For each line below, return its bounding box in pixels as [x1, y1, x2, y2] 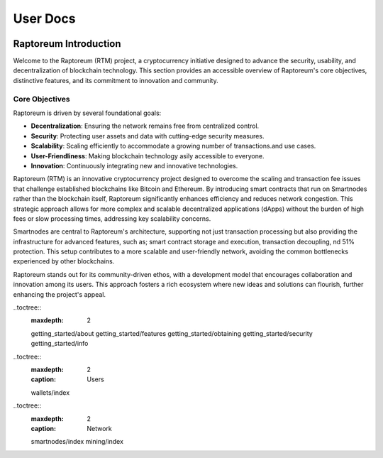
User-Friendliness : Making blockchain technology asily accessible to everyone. [30, 151, 265, 160]
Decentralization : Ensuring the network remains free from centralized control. [30, 121, 260, 131]
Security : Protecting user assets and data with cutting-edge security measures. [30, 131, 265, 140]
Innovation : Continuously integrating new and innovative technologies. [30, 161, 238, 170]
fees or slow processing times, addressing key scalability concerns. [13, 214, 211, 223]
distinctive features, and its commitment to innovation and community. [13, 76, 219, 84]
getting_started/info [30, 339, 89, 348]
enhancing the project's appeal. [13, 290, 106, 298]
